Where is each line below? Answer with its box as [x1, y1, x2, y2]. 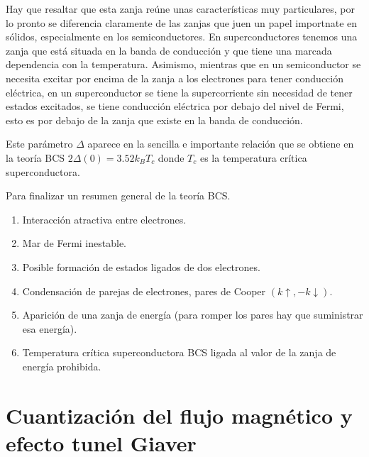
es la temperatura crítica [199, 150, 307, 165]
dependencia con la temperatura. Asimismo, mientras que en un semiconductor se [6, 57, 361, 72]
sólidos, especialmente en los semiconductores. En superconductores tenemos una [6, 29, 358, 44]
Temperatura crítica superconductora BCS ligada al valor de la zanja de [22, 345, 336, 360]
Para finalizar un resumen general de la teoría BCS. [6, 188, 231, 203]
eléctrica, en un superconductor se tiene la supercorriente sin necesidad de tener [6, 84, 353, 99]
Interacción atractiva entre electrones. [22, 211, 187, 226]
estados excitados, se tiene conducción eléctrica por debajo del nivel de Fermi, [6, 99, 344, 114]
